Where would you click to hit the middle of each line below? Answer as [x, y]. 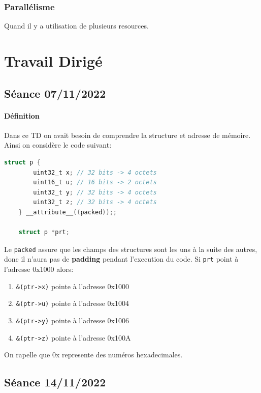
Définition [22, 115]
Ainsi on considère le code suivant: [58, 145]
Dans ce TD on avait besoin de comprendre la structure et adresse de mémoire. [127, 135]
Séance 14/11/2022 [55, 382]
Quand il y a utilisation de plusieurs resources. [76, 26]
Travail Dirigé [53, 61]
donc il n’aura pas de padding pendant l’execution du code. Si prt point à [121, 259]
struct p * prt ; [44, 232]
